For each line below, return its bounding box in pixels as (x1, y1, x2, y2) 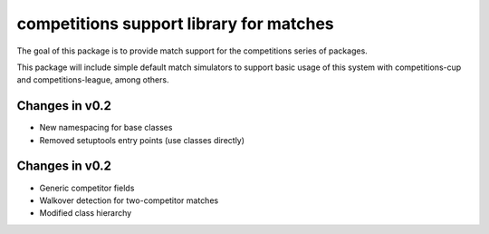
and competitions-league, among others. (16, 74, 169, 85)
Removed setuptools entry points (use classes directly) (39, 134, 244, 145)
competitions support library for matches (16, 14, 334, 34)
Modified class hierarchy (39, 208, 132, 219)
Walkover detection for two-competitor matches (39, 195, 219, 206)
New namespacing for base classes (39, 122, 173, 133)
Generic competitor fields (39, 182, 135, 193)
